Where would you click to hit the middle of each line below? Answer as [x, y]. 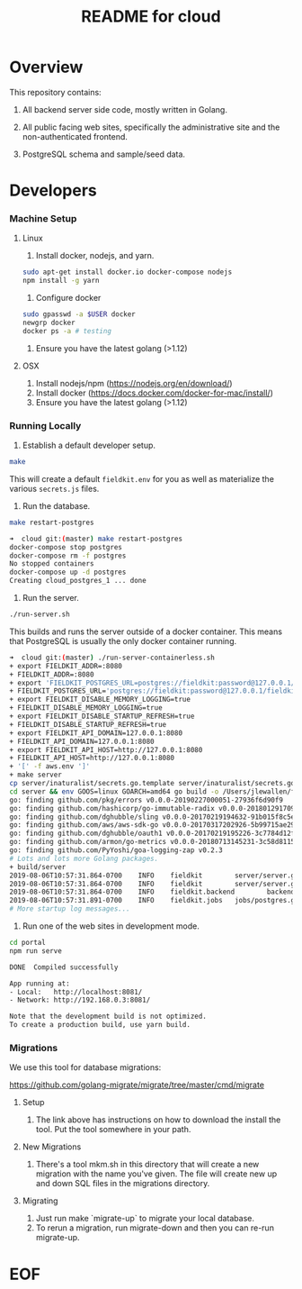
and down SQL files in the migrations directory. [123, 1184]
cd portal [28, 943]
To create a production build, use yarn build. [100, 1025]
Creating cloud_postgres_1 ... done [78, 581]
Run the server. [50, 598]
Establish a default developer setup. [89, 445]
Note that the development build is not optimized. [108, 1017]
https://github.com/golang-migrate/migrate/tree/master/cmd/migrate [137, 1085]
